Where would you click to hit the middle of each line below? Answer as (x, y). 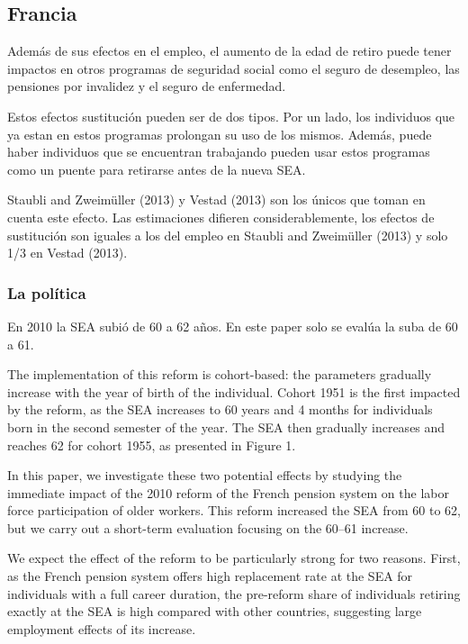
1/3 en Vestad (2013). (67, 253)
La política (47, 292)
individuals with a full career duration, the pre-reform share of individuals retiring (234, 593)
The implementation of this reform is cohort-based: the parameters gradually (220, 374)
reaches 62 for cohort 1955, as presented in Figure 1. (152, 444)
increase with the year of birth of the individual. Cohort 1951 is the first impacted (234, 391)
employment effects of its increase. (102, 628)
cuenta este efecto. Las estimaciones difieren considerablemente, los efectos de (221, 217)
